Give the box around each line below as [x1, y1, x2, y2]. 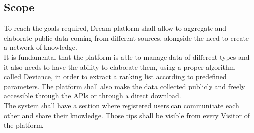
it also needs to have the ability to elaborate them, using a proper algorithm [4, 61, 235, 72]
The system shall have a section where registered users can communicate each [4, 100, 239, 110]
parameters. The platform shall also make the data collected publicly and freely [4, 81, 245, 91]
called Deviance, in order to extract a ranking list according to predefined [4, 71, 227, 82]
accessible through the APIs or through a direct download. [4, 90, 181, 101]
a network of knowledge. [4, 42, 77, 52]
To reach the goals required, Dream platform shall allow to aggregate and [4, 23, 227, 33]
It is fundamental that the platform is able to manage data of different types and [4, 51, 250, 62]
